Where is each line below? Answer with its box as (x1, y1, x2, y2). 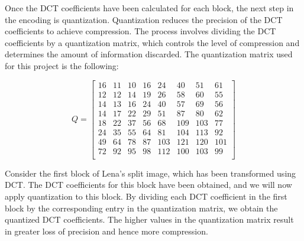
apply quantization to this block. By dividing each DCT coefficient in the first (5, 190, 287, 203)
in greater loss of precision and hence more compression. (5, 224, 208, 237)
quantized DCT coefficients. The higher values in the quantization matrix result (5, 213, 294, 226)
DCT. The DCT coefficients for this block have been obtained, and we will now (5, 178, 292, 191)
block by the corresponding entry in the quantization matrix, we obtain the (5, 201, 278, 214)
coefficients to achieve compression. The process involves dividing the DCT (5, 25, 276, 37)
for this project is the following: (5, 59, 119, 71)
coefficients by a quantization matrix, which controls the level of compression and (5, 36, 300, 48)
